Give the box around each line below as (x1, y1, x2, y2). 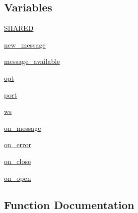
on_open (4, 172, 31, 183)
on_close (4, 156, 31, 166)
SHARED (4, 23, 34, 33)
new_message (4, 39, 46, 50)
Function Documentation (4, 197, 135, 212)
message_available (4, 56, 60, 66)
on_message (4, 122, 41, 133)
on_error (4, 139, 31, 150)
